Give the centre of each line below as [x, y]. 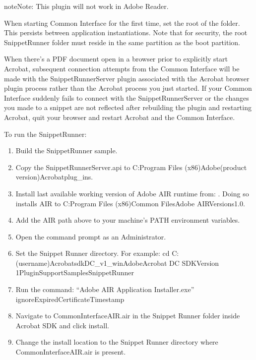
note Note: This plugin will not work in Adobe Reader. [86, 6]
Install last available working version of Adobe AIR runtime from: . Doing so [132, 193]
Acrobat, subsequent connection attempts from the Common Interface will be [122, 68]
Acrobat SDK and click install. [62, 325]
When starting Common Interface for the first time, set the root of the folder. [122, 23]
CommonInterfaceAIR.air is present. [71, 352]
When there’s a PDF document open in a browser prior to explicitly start [116, 59]
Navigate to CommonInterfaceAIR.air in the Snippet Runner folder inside [128, 316]
